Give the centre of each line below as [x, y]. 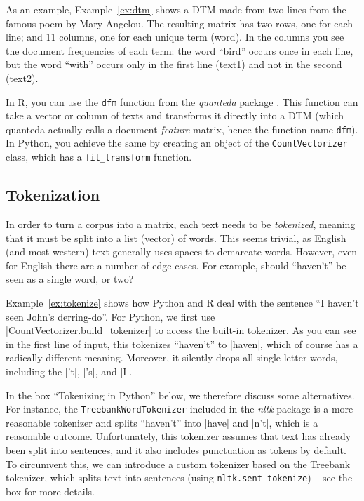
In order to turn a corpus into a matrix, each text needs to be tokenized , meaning [181, 223]
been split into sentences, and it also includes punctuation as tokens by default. [176, 449]
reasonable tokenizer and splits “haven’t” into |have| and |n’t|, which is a [162, 422]
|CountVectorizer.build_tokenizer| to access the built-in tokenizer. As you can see [181, 330]
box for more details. [50, 491]
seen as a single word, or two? [70, 279]
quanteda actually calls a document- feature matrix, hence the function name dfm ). [182, 129]
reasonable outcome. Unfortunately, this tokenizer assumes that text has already [178, 436]
